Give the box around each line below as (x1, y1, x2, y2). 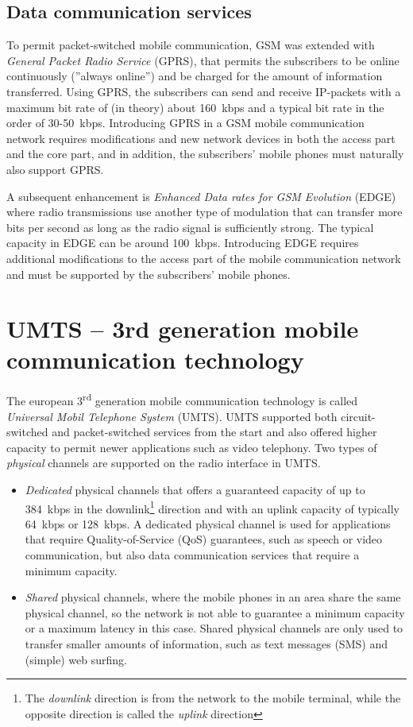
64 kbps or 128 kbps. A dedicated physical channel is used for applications (25, 515, 391, 532)
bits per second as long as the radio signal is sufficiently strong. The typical (6, 218, 374, 235)
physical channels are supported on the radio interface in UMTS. (6, 454, 321, 471)
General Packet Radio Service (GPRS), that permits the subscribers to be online (6, 52, 399, 68)
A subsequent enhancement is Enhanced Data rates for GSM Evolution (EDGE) (6, 188, 396, 204)
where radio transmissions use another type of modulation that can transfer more (6, 203, 403, 220)
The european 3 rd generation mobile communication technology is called (6, 390, 358, 409)
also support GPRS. (6, 160, 104, 177)
